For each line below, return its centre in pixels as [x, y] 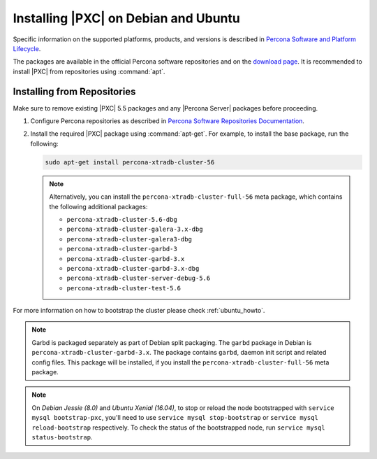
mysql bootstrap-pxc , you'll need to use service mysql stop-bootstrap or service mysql [175, 418]
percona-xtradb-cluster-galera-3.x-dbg [135, 229]
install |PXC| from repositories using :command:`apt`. [89, 71]
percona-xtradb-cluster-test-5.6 [124, 288]
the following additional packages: [98, 206]
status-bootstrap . [62, 437]
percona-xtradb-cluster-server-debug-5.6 [139, 278]
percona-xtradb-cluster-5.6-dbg [122, 219]
